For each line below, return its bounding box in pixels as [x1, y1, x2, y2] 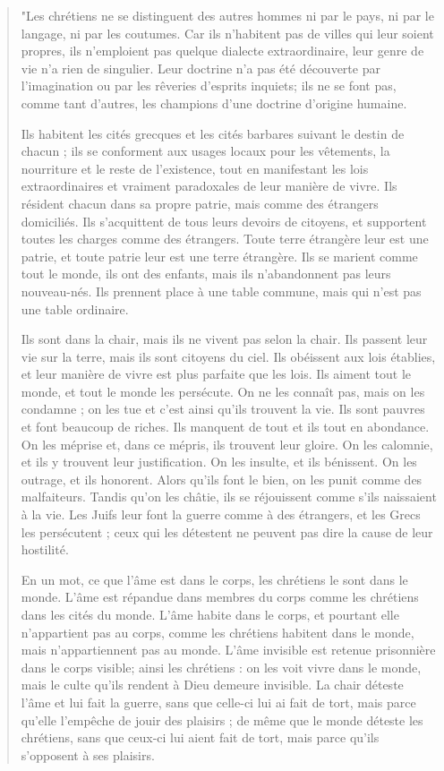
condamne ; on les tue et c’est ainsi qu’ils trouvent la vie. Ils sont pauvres [21, 399, 425, 418]
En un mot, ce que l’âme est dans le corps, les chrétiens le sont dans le [21, 570, 408, 588]
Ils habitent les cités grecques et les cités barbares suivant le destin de [21, 124, 405, 142]
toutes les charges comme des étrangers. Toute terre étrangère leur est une [21, 229, 429, 248]
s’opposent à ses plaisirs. [21, 745, 155, 764]
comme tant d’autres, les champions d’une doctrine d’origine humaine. [21, 93, 407, 112]
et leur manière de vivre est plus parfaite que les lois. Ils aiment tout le [21, 364, 412, 383]
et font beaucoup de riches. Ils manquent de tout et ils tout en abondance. [21, 417, 430, 436]
